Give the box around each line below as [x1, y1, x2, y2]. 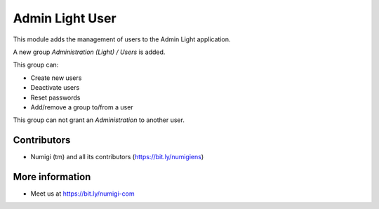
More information [13, 171, 91, 182]
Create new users [30, 74, 82, 82]
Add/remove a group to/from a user [30, 102, 133, 112]
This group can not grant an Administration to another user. [13, 116, 185, 124]
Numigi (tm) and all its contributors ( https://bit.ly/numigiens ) [30, 153, 204, 161]
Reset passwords [30, 93, 81, 102]
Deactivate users [30, 83, 80, 92]
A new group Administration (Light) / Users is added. [13, 48, 166, 56]
